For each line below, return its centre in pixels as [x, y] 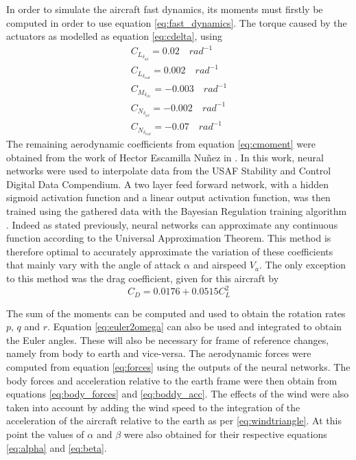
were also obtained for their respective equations [225, 434]
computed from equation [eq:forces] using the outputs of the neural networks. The [178, 366]
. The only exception [302, 265]
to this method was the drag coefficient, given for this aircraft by [143, 278]
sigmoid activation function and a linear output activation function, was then [168, 197]
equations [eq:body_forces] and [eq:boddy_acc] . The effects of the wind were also [178, 394]
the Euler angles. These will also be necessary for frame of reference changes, [168, 340]
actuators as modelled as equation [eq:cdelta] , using [114, 36]
